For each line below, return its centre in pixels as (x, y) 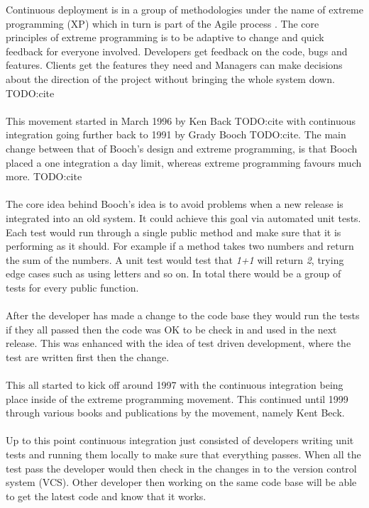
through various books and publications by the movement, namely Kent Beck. (175, 413)
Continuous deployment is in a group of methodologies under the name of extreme (184, 9)
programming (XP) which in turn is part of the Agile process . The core (163, 23)
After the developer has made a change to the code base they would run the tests (183, 315)
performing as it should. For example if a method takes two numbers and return (180, 246)
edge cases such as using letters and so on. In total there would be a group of (174, 274)
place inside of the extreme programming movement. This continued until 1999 (177, 398)
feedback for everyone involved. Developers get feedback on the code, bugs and (177, 51)
